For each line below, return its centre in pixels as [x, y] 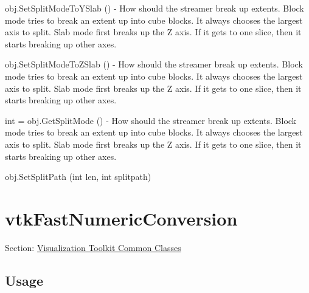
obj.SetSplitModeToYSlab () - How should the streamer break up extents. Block [154, 8]
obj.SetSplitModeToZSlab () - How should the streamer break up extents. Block [154, 64]
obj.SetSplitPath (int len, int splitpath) [78, 177]
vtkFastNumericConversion [121, 218]
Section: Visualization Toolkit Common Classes [93, 247]
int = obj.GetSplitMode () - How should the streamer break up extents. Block [151, 120]
